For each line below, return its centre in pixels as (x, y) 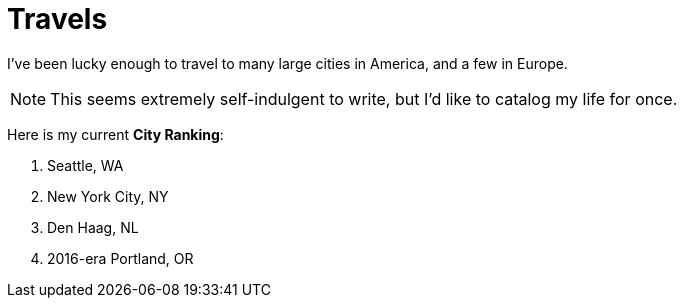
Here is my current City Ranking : (115, 134)
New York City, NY (108, 196)
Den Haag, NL (93, 227)
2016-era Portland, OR (120, 258)
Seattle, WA (85, 165)
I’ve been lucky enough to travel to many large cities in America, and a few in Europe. (287, 63)
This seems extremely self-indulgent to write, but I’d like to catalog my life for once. (364, 98)
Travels (57, 19)
